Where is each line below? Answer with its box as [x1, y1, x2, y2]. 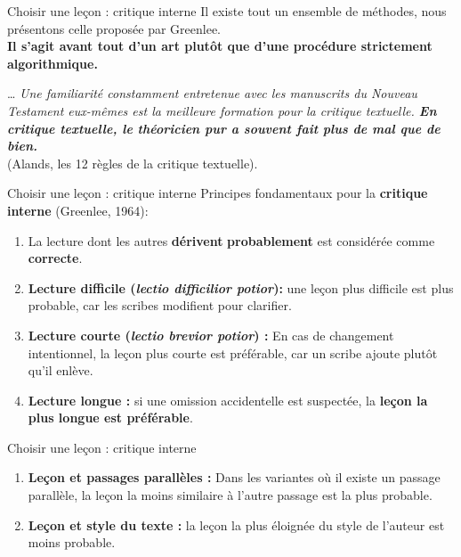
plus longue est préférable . [28, 408, 193, 427]
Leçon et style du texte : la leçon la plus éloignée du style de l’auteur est [28, 515, 445, 534]
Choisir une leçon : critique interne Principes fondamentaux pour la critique [7, 184, 428, 202]
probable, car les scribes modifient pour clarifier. [28, 296, 292, 315]
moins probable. [28, 533, 116, 552]
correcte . [28, 249, 83, 267]
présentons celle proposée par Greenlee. [7, 19, 222, 37]
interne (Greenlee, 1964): [7, 201, 149, 219]
